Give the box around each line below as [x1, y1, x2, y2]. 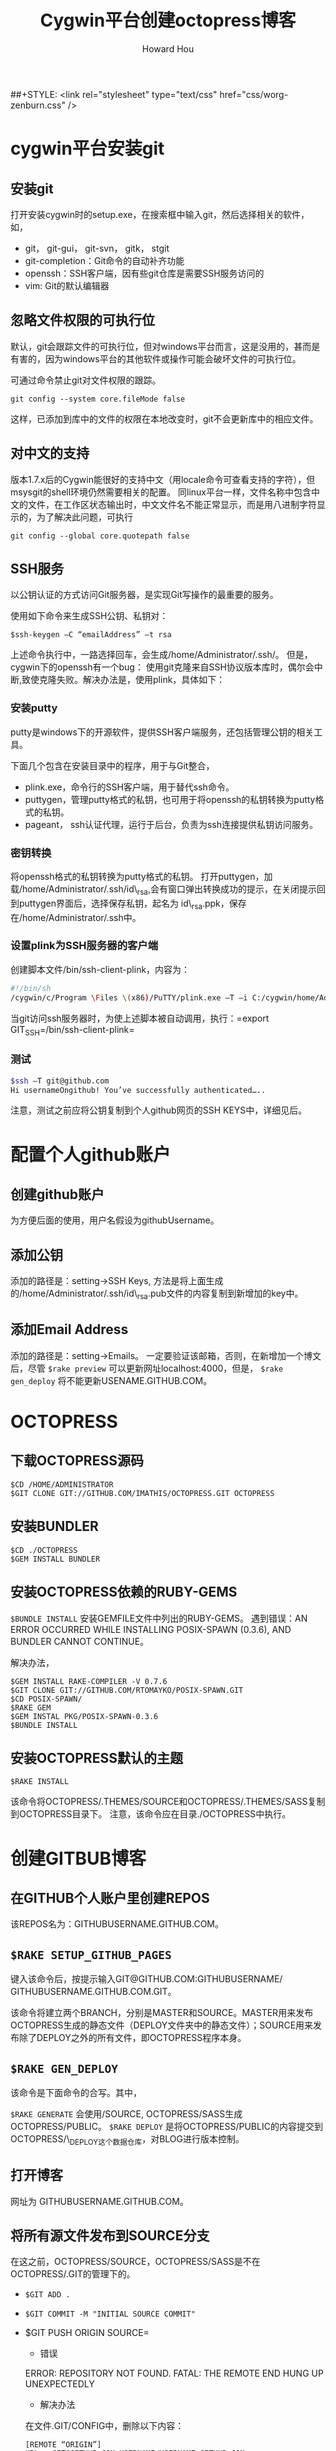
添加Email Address [10, 1321, 129, 1338]
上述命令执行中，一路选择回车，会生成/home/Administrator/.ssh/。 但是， [10, 649, 313, 661]
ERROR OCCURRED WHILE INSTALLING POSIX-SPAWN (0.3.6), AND [10, 1623, 292, 1635]
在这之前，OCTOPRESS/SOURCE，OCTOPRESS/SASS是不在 [10, 2256, 261, 2268]
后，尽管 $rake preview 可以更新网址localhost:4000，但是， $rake [10, 1362, 284, 1374]
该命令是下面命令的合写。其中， [10, 2086, 142, 2098]
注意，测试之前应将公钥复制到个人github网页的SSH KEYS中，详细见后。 [10, 1104, 308, 1116]
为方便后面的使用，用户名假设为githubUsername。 [10, 1214, 220, 1226]
